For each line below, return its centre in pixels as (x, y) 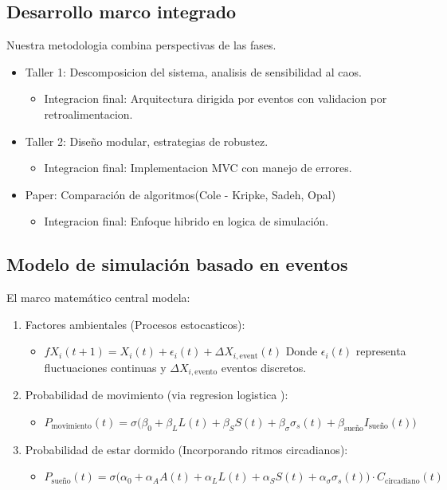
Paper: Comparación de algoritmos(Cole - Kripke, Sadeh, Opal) (180, 194)
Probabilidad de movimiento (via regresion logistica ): (157, 395)
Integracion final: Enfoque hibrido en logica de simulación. (186, 221)
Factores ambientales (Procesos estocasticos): (135, 324)
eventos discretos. (264, 367)
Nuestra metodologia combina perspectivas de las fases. (141, 45)
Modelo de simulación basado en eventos (177, 264)
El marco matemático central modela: (98, 298)
